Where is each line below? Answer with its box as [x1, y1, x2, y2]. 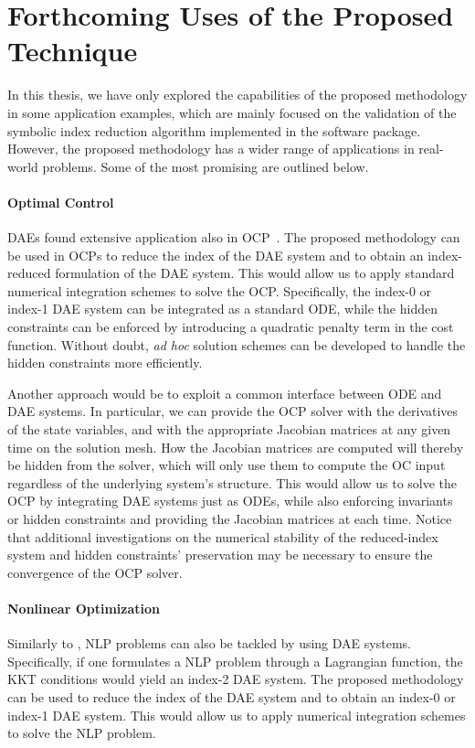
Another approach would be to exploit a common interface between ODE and [7, 383, 442, 402]
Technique [7, 32, 138, 69]
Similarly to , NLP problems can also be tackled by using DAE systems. [7, 634, 411, 653]
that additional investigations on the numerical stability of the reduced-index [7, 527, 438, 546]
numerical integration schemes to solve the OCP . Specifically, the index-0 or [7, 281, 432, 300]
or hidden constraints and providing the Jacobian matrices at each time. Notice [7, 508, 452, 528]
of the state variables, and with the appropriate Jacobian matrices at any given [7, 420, 451, 439]
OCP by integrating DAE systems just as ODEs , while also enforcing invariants [7, 491, 453, 510]
